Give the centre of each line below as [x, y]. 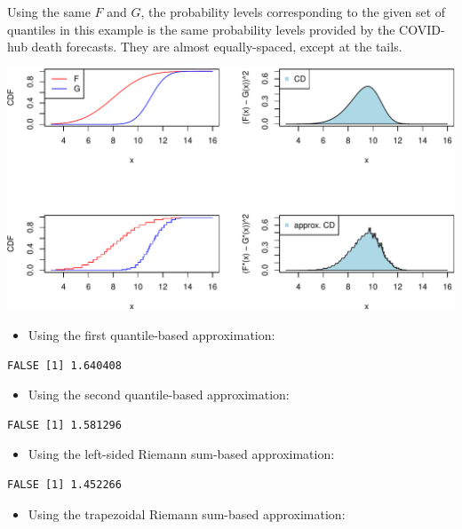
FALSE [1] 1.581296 [64, 425]
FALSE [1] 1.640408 [64, 365]
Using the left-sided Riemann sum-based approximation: [181, 454]
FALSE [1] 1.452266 [64, 485]
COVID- [422, 29]
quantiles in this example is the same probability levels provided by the [201, 29]
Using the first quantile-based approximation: [151, 335]
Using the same [49, 12]
